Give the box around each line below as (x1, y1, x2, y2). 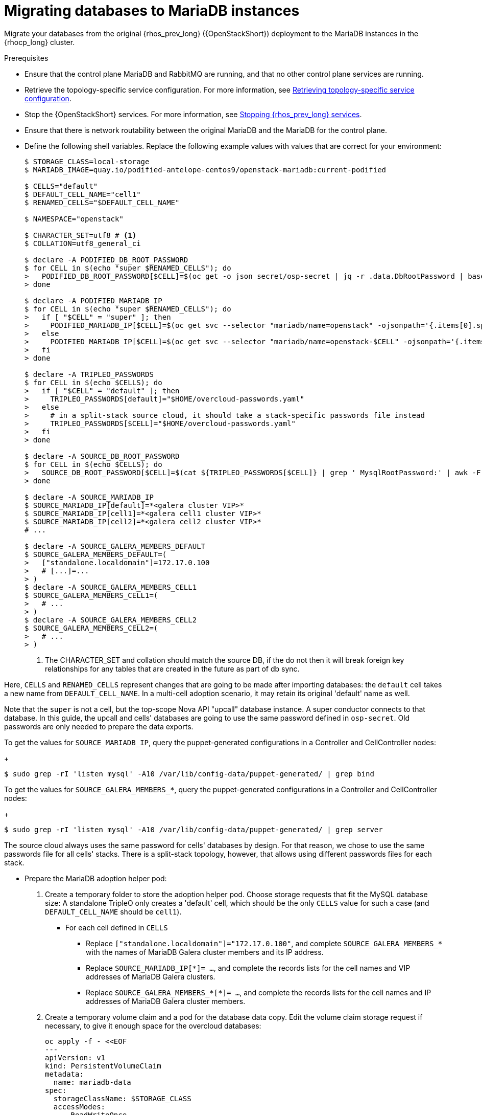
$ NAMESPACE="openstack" (25, 214, 124, 223)
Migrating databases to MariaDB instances (4, 2, 300, 19)
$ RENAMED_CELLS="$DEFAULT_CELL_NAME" (25, 198, 180, 207)
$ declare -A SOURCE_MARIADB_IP (25, 493, 154, 501)
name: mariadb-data (53, 1078, 131, 1086)
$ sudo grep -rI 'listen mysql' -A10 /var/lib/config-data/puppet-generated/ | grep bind (4, 769, 374, 778)
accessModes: (53, 1102, 106, 1111)
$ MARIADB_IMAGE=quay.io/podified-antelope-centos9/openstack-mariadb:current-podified (25, 165, 387, 174)
